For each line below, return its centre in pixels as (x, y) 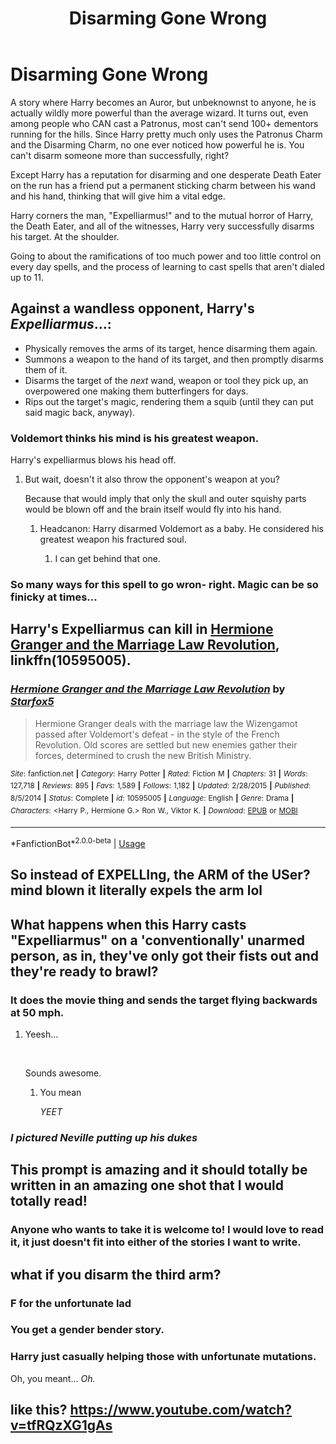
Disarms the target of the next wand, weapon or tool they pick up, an (166, 380)
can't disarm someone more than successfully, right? (120, 155)
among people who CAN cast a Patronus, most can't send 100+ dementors (164, 123)
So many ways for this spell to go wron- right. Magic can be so (164, 584)
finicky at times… (54, 597)
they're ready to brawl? (84, 971)
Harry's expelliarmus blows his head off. (93, 460)
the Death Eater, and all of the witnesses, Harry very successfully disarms (162, 226)
